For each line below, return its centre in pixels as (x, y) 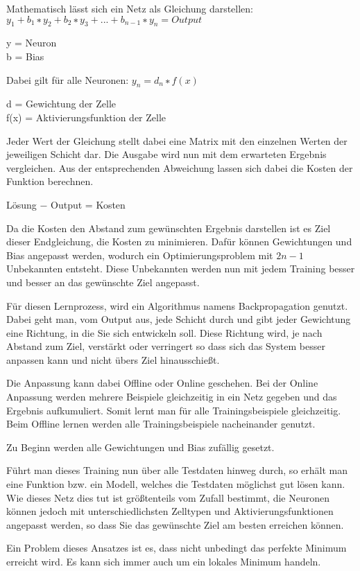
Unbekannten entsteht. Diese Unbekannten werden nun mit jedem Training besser (181, 269)
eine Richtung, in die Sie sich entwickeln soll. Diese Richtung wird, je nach (164, 332)
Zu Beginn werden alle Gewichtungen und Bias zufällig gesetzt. (140, 447)
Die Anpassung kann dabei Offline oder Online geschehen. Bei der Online (162, 383)
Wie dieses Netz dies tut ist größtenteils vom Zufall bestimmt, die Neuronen (168, 497)
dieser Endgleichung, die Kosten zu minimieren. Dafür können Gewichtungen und (179, 241)
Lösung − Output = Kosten (66, 204)
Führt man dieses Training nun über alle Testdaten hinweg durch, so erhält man (177, 470)
